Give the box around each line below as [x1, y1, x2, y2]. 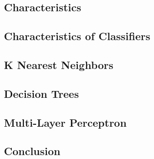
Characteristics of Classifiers [4, 28, 151, 44]
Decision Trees [4, 86, 79, 101]
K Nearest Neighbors [4, 57, 113, 72]
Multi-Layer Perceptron [4, 114, 127, 130]
